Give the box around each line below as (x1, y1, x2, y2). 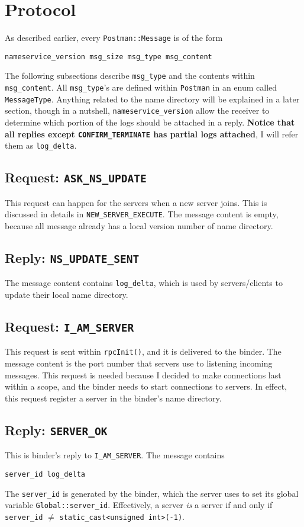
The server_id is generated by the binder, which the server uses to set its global (5, 487, 299, 499)
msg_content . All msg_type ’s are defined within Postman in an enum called (5, 81, 277, 94)
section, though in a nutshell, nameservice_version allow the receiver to (5, 104, 270, 117)
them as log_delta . (5, 139, 77, 152)
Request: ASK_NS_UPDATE (5, 168, 147, 187)
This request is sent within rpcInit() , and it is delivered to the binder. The (5, 345, 282, 358)
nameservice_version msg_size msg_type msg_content (5, 52, 212, 61)
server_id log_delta (5, 470, 86, 478)
